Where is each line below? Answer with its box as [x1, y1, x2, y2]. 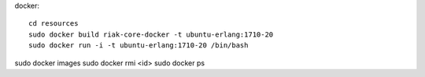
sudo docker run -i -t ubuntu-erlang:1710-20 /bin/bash [28, 41, 249, 50]
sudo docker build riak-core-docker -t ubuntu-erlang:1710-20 [28, 30, 274, 39]
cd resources [28, 19, 79, 28]
